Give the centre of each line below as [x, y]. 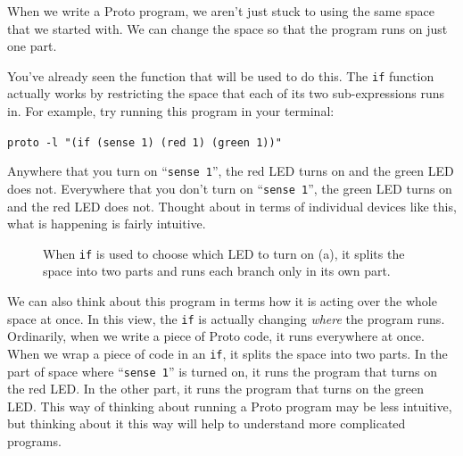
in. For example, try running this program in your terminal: [171, 111]
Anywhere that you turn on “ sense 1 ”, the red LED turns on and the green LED [231, 171]
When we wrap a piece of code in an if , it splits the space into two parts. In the [227, 353]
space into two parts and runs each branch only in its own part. [217, 271]
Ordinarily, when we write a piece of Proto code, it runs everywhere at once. [216, 336]
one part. [32, 46]
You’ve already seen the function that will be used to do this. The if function [221, 75]
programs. [34, 440]
